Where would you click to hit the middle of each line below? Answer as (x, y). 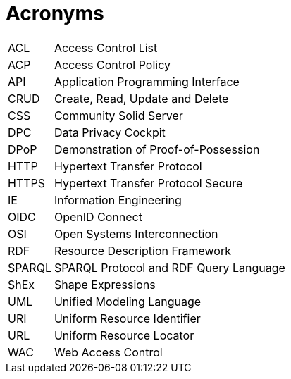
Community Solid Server (118, 115)
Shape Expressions (105, 284)
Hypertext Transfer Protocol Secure (148, 183)
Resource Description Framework (142, 250)
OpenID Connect (98, 217)
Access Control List (106, 48)
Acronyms (55, 13)
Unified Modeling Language (128, 301)
